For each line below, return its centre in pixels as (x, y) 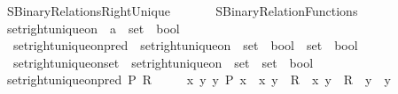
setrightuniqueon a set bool (93, 28)
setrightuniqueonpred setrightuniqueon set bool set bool (185, 45)
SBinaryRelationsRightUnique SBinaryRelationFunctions (182, 11)
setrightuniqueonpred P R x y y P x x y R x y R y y (199, 80)
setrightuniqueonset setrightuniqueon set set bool (163, 62)
